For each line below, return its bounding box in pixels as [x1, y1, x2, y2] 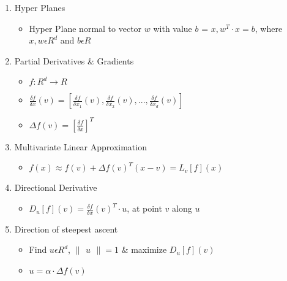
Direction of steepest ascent [14, 222, 118, 235]
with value [153, 21, 192, 34]
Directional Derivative [14, 181, 97, 194]
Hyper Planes [14, 1, 65, 13]
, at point [127, 202, 162, 215]
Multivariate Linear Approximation [14, 140, 147, 153]
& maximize [121, 243, 167, 256]
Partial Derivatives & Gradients [14, 54, 134, 67]
